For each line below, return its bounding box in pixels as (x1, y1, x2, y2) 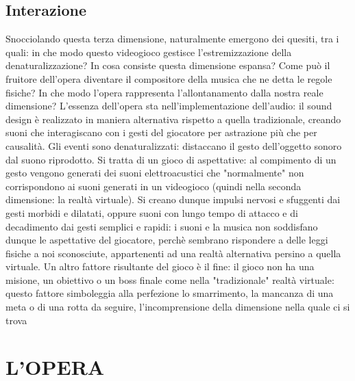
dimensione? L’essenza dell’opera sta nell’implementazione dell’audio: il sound (5, 98, 332, 113)
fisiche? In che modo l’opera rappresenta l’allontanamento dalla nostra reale (5, 85, 323, 99)
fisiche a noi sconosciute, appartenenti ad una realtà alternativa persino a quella (5, 246, 341, 260)
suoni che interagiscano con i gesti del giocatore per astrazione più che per (5, 125, 317, 140)
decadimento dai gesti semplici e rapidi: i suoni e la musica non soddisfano (5, 219, 318, 233)
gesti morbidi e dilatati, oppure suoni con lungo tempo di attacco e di (5, 205, 298, 220)
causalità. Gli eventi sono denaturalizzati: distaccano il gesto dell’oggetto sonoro (5, 138, 342, 153)
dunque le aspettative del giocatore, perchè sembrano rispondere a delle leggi (5, 233, 328, 247)
